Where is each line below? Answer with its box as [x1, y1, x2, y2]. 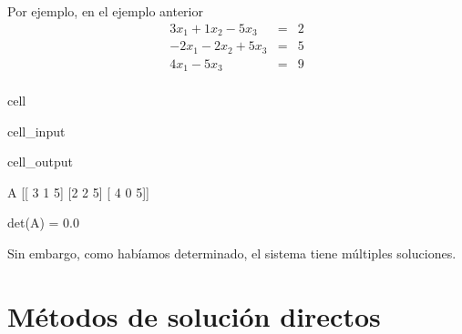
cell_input [7, 121, 66, 140]
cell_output [7, 152, 73, 171]
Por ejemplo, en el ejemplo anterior [7, 2, 203, 20]
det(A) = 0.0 [7, 213, 79, 232]
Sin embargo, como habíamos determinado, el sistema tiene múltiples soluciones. [7, 244, 457, 263]
